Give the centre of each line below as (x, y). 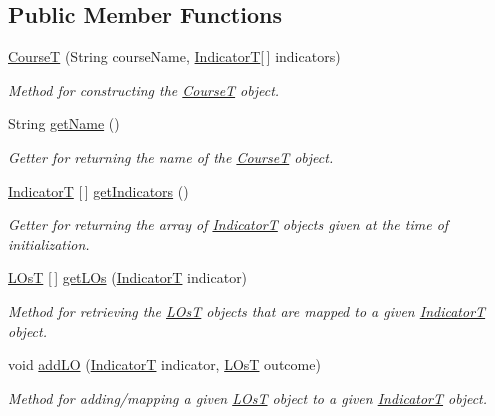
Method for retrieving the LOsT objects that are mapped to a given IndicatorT (247, 310)
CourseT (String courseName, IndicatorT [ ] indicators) (174, 56)
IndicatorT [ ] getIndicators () (98, 190)
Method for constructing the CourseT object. (144, 89)
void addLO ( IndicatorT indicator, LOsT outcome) (164, 364)
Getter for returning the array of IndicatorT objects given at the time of (228, 224)
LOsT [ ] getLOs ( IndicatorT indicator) (128, 277)
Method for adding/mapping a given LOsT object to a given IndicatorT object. (248, 397)
